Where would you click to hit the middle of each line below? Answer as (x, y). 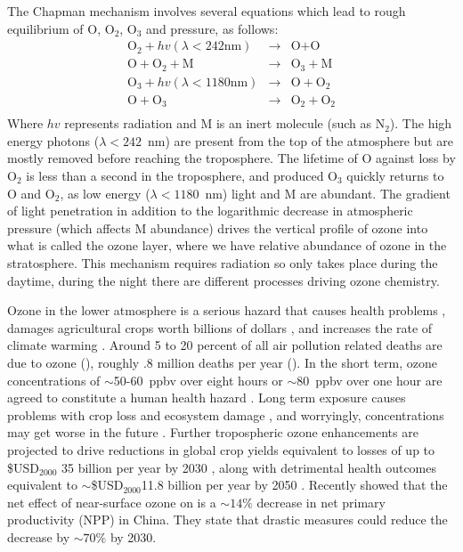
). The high (421, 123)
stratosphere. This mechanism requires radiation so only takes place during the (223, 263)
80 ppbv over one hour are (370, 380)
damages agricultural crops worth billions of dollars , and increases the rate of (220, 327)
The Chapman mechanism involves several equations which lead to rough (207, 11)
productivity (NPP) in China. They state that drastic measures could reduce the (227, 520)
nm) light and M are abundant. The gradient (328, 193)
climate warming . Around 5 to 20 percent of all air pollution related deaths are (225, 345)
